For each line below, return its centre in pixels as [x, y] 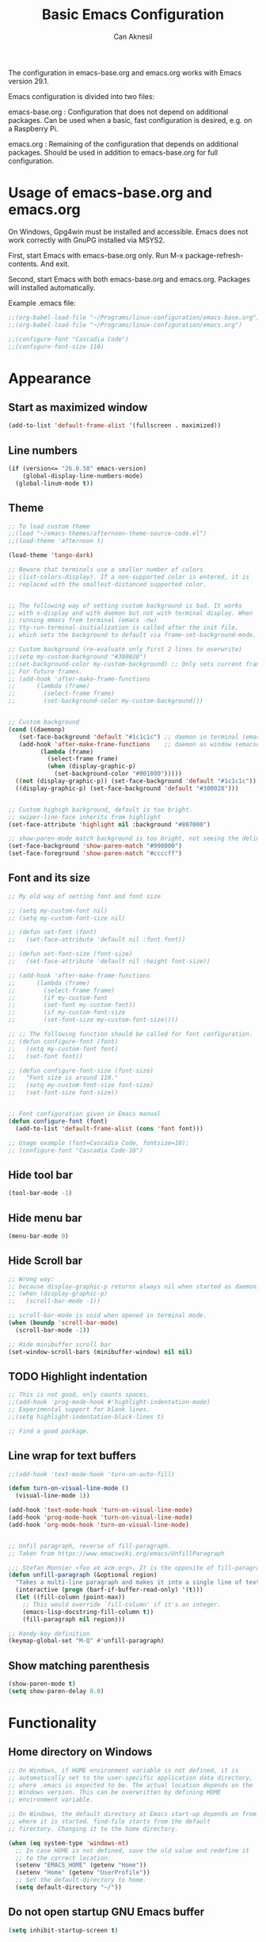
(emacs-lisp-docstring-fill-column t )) [88, 1612]
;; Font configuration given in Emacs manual [84, 1114]
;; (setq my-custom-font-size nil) [67, 918]
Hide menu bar [46, 1218]
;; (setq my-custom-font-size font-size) [81, 1085]
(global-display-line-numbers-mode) [83, 476]
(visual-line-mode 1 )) [53, 1496]
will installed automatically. [52, 288]
